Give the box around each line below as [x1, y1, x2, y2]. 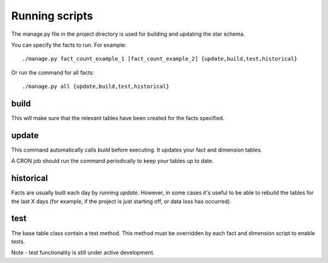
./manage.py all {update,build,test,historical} [22, 83, 169, 90]
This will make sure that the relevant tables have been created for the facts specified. [11, 115, 225, 122]
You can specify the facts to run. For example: [11, 41, 127, 48]
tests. [11, 238, 26, 245]
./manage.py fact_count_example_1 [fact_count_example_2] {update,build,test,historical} [22, 55, 298, 62]
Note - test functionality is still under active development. [11, 249, 155, 256]
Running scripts [11, 9, 94, 22]
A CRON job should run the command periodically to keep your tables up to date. [11, 158, 214, 165]
